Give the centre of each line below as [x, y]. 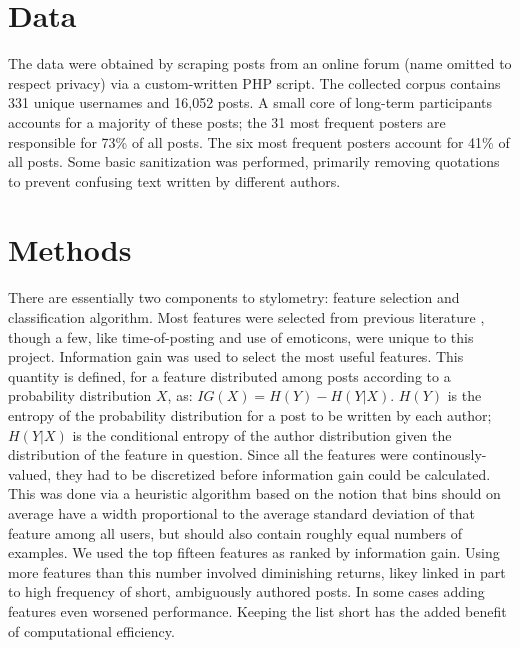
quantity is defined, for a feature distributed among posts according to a [229, 375]
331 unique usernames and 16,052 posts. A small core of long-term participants [250, 102]
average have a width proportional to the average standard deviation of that [241, 512]
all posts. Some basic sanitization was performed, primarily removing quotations [254, 161]
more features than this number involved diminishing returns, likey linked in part [257, 571]
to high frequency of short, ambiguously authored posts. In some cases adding [246, 591]
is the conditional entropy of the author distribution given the [262, 434]
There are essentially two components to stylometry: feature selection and [234, 297]
